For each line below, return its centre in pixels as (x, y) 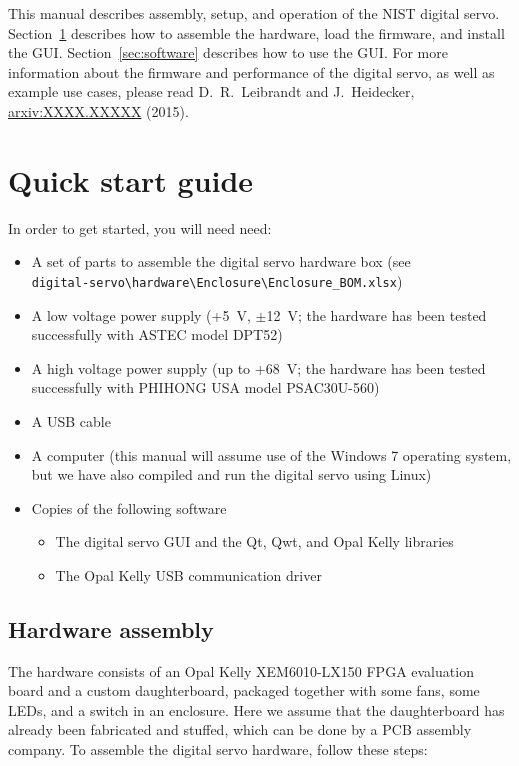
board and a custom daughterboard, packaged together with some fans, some (244, 690)
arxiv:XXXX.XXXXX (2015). (98, 110)
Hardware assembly (111, 628)
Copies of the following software (129, 507)
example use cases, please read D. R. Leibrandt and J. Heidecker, (211, 91)
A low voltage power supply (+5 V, (141, 314)
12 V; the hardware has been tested (376, 314)
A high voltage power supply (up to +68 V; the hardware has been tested (258, 367)
